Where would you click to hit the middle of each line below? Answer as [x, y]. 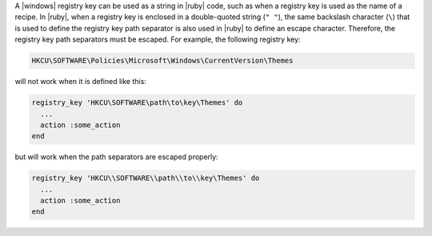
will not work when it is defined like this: [81, 82]
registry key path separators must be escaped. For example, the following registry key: [158, 39]
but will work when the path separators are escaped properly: [117, 157]
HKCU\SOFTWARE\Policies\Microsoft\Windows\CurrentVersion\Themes [162, 61]
